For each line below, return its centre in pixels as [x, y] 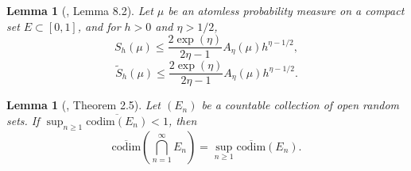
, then [182, 120]
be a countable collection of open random [300, 105]
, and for [99, 26]
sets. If [23, 120]
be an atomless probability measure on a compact [286, 10]
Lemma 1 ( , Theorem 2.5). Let [83, 105]
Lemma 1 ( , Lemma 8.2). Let [80, 10]
